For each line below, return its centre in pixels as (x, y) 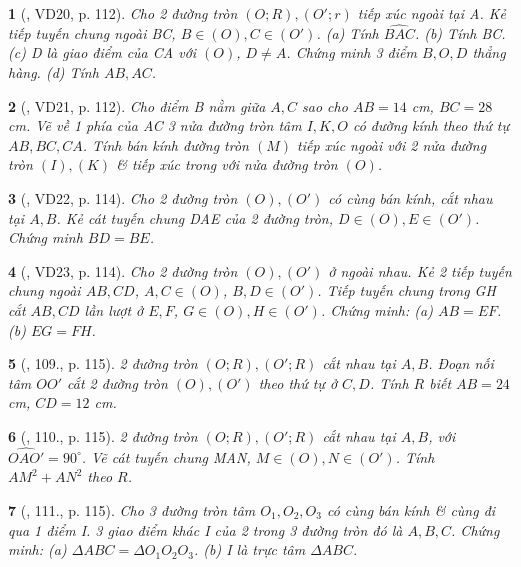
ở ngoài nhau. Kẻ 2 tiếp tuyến (420, 270)
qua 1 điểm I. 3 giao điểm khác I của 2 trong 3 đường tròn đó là (205, 529)
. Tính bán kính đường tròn (165, 144)
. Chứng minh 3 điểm (351, 52)
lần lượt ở (114, 309)
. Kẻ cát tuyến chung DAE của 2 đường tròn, (194, 217)
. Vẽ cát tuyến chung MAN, (166, 456)
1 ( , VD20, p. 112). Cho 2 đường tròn (123, 13)
